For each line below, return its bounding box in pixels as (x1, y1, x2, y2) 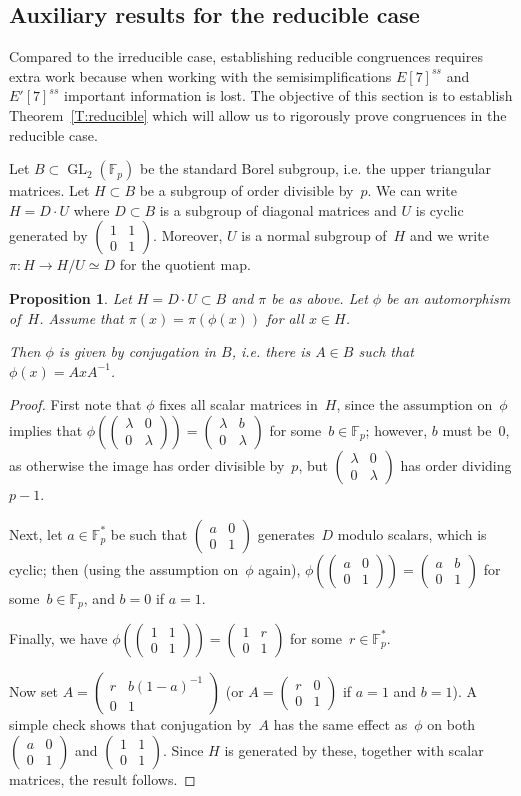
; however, (365, 419, 428, 440)
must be (442, 419, 492, 440)
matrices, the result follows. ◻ (9, 768, 196, 789)
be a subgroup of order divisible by (139, 180, 354, 201)
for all (266, 307, 304, 328)
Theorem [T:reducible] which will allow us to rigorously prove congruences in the (9, 104, 507, 125)
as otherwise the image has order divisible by (9, 454, 285, 475)
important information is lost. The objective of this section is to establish (64, 85, 513, 106)
